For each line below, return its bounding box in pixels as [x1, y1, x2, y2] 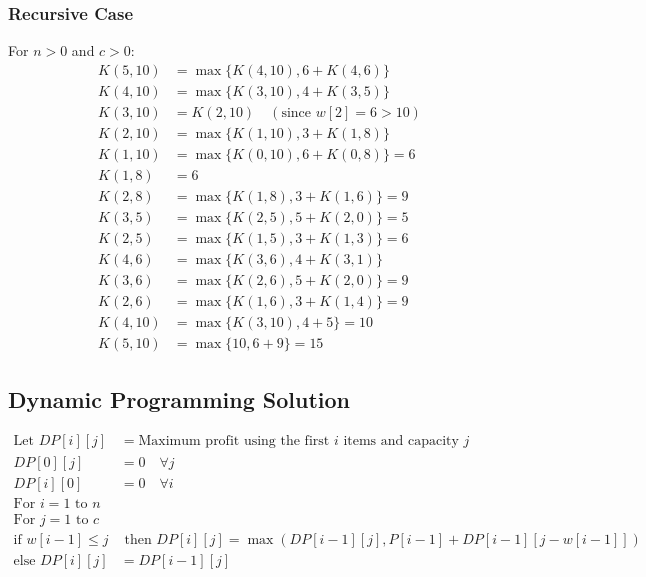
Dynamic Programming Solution [8, 383, 350, 414]
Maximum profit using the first [138, 434, 330, 449]
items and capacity [343, 434, 459, 449]
